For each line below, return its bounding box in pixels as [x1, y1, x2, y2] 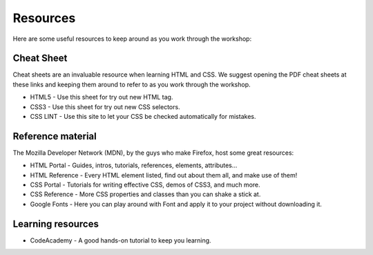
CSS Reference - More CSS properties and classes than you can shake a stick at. [30, 190, 261, 198]
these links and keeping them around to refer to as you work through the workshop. [12, 80, 251, 88]
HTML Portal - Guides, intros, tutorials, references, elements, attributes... [30, 161, 238, 169]
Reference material [12, 130, 97, 142]
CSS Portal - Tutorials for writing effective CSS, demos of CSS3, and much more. [30, 180, 260, 189]
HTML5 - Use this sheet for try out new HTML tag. [30, 93, 173, 102]
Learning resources [12, 218, 99, 229]
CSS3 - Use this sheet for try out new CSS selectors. [30, 102, 180, 111]
